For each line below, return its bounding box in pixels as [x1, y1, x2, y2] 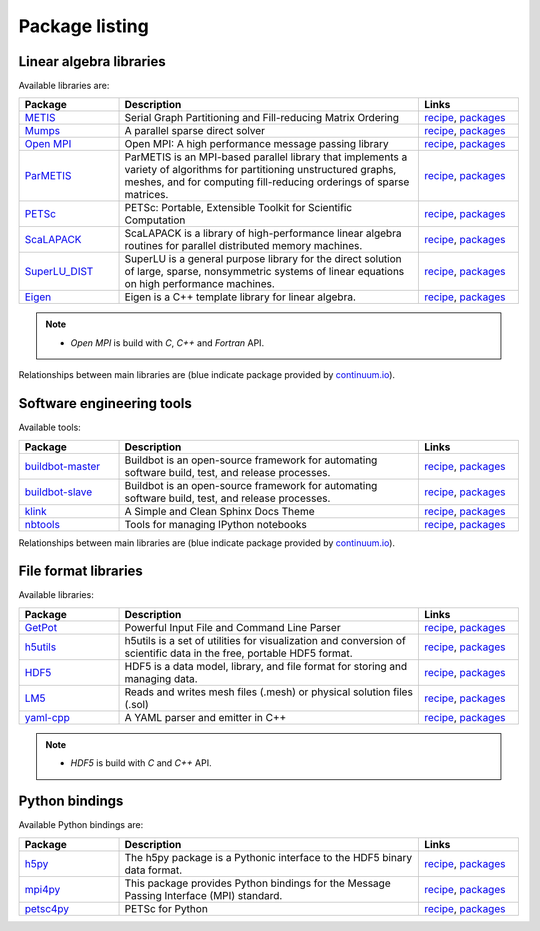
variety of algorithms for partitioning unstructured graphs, [124, 163, 397, 177]
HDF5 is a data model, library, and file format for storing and [124, 659, 408, 673]
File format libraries [18, 563, 144, 580]
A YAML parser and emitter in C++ [124, 710, 287, 724]
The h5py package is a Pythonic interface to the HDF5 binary [124, 850, 413, 864]
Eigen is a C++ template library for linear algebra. [124, 290, 357, 304]
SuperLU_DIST [24, 265, 94, 279]
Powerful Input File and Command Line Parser [124, 620, 341, 634]
